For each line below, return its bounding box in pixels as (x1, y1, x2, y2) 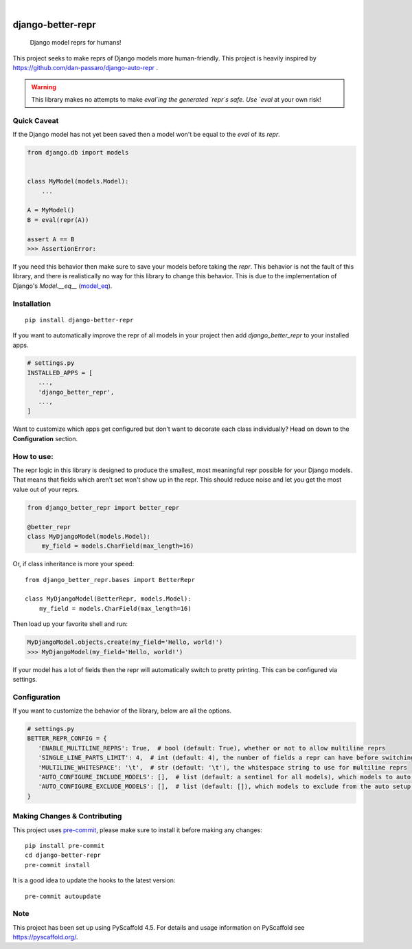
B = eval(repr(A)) (27, 216, 89, 223)
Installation (12, 299, 51, 309)
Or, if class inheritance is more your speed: (12, 560, 135, 568)
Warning (31, 82, 56, 91)
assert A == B (27, 235, 75, 243)
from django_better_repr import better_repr (27, 504, 180, 511)
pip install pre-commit (25, 842, 105, 849)
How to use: (12, 451, 54, 461)
